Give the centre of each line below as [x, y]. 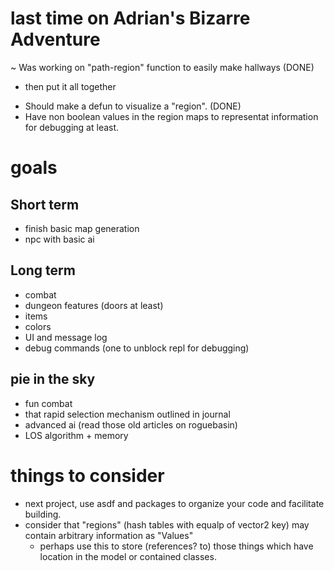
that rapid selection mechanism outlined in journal [127, 414]
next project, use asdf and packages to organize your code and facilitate [174, 503]
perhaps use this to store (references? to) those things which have [176, 546]
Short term [45, 204]
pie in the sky [53, 379]
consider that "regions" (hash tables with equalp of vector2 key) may [167, 524]
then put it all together [70, 86]
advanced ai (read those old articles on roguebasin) [131, 424]
